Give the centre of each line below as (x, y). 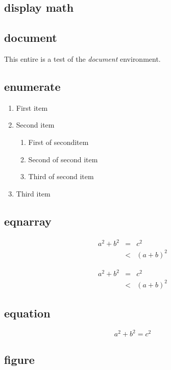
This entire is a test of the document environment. (82, 58)
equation (27, 313)
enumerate (32, 86)
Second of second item (63, 159)
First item (32, 107)
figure (19, 359)
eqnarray (28, 221)
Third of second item (61, 176)
